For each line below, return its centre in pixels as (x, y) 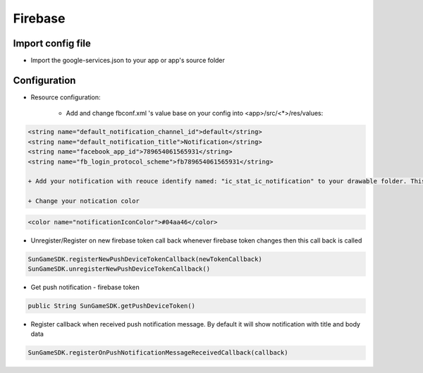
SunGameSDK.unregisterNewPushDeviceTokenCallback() (119, 269)
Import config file (52, 43)
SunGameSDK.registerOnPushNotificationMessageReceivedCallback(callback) (158, 353)
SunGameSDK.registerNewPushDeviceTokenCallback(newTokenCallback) (145, 259)
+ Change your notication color (84, 201)
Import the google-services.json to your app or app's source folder (128, 61)
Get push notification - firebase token (85, 287)
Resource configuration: (66, 97)
